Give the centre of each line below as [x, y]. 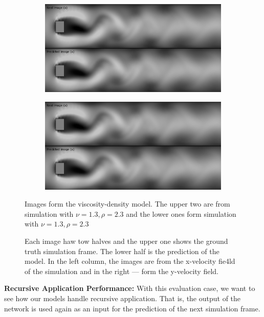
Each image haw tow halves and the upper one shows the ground [126, 241]
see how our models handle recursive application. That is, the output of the [123, 298]
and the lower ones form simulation [181, 213]
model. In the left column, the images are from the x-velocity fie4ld [130, 261]
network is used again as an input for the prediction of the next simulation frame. [132, 308]
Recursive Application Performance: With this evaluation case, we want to [130, 288]
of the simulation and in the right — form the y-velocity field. [122, 271]
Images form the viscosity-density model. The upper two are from [127, 204]
